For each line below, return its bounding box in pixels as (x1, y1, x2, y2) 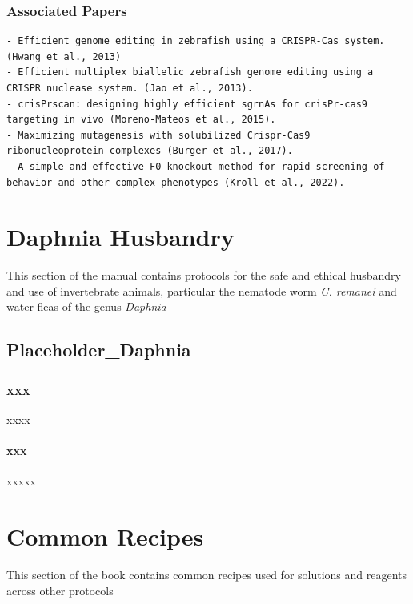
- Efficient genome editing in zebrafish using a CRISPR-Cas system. (6, 35, 385, 47)
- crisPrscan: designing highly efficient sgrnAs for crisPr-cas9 (6, 98, 368, 110)
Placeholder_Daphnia (6, 337, 191, 362)
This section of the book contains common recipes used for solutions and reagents (6, 566, 407, 583)
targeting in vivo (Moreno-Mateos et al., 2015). (6, 114, 276, 126)
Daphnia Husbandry (6, 220, 235, 253)
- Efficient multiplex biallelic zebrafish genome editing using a (6, 66, 374, 79)
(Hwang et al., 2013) (6, 50, 122, 62)
